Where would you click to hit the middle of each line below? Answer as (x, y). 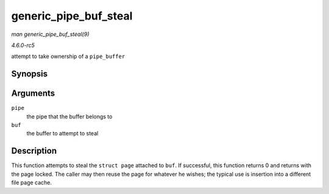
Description (34, 151)
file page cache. (31, 182)
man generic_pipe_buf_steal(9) (50, 34)
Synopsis (30, 74)
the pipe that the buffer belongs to (69, 117)
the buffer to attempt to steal (62, 134)
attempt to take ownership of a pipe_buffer (68, 56)
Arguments (33, 94)
